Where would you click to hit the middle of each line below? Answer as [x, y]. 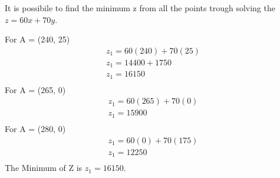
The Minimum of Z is [44, 168]
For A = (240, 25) [37, 39]
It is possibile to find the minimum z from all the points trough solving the [140, 8]
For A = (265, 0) [35, 89]
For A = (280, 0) [35, 128]
